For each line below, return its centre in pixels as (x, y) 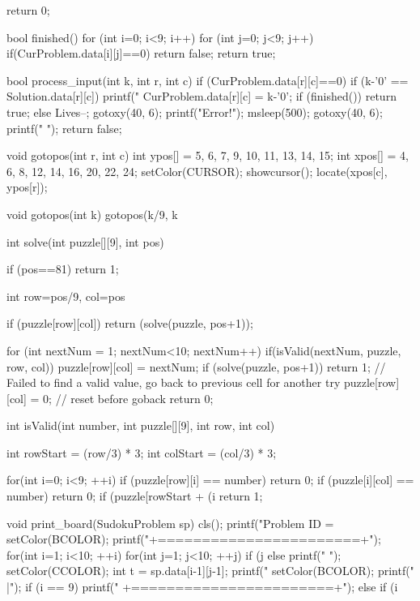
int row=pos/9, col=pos (66, 296)
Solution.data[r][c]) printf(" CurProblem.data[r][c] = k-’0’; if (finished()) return (202, 96)
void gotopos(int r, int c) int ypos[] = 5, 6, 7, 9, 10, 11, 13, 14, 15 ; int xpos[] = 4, (208, 155)
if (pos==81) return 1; (63, 269)
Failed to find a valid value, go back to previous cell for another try (174, 382)
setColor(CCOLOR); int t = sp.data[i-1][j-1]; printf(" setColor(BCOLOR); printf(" (210, 571)
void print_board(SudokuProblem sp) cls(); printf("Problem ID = (170, 523)
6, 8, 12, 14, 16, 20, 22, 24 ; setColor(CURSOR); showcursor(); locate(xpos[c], (197, 171)
